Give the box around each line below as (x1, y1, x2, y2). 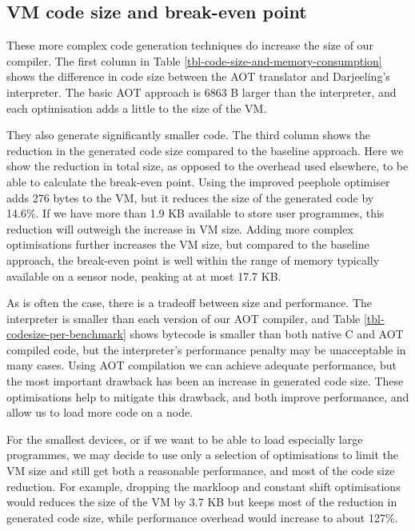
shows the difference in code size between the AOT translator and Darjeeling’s (6, 68, 390, 85)
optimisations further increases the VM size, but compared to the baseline (6, 236, 369, 253)
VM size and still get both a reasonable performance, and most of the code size (6, 462, 395, 479)
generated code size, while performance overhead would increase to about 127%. (6, 509, 398, 525)
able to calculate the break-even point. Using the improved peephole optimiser (6, 173, 390, 190)
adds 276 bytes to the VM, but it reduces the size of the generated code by (6, 189, 374, 206)
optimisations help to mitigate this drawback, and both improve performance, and (6, 388, 409, 405)
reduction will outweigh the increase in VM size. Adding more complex (6, 220, 353, 237)
